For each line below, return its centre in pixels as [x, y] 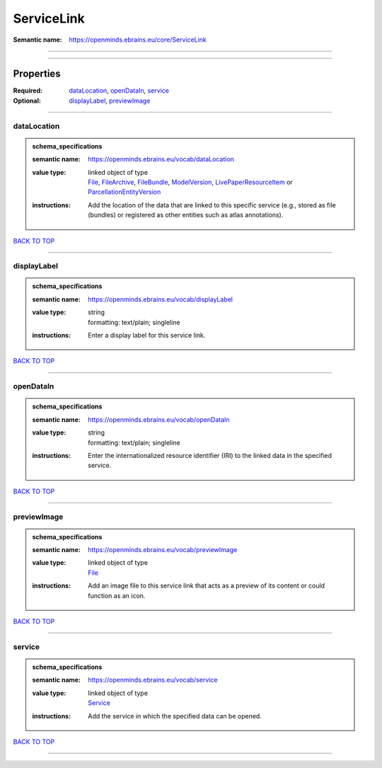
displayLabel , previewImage [110, 101]
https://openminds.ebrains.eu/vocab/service [153, 680]
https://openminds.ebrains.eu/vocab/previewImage [163, 550]
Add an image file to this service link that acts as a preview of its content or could [207, 586]
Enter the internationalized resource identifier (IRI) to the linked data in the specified [210, 455]
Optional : [27, 101]
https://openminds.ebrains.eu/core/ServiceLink [138, 40]
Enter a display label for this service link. [147, 336]
